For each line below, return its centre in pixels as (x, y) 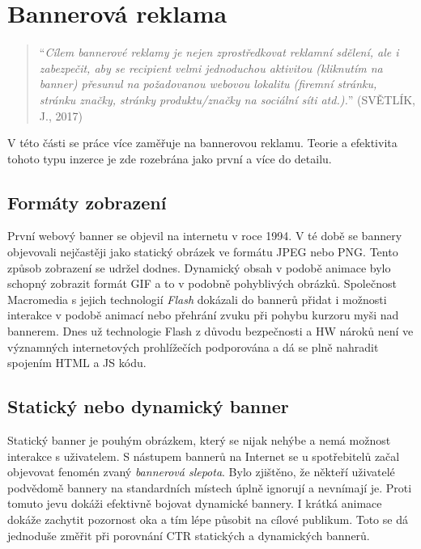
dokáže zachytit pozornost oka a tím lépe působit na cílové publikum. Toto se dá (208, 519)
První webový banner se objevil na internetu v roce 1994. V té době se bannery (205, 236)
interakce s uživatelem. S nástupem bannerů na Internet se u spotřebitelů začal (204, 456)
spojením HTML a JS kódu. (77, 363)
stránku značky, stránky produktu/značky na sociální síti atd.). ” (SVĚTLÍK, (227, 99)
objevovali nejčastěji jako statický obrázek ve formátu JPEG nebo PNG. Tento (203, 252)
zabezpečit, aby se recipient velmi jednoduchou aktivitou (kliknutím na (211, 68)
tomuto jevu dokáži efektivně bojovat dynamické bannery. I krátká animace (195, 503)
